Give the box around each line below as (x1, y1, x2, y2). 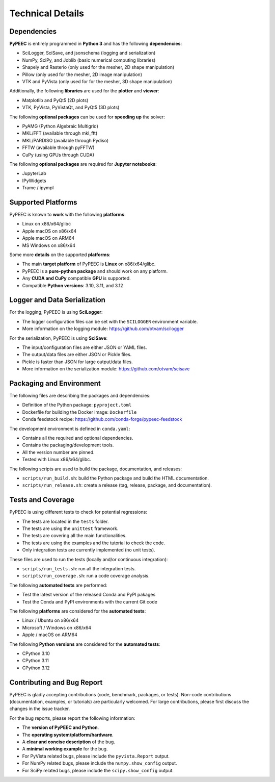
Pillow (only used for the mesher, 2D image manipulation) (22, 71, 143, 78)
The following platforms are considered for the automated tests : (9, 608, 146, 614)
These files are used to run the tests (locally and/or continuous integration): (9, 556, 168, 562)
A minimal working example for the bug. (22, 746, 108, 752)
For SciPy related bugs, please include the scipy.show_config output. (22, 767, 174, 773)
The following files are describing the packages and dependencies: (9, 393, 151, 399)
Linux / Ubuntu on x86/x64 (22, 617, 79, 623)
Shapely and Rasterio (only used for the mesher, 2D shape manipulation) (22, 64, 175, 70)
